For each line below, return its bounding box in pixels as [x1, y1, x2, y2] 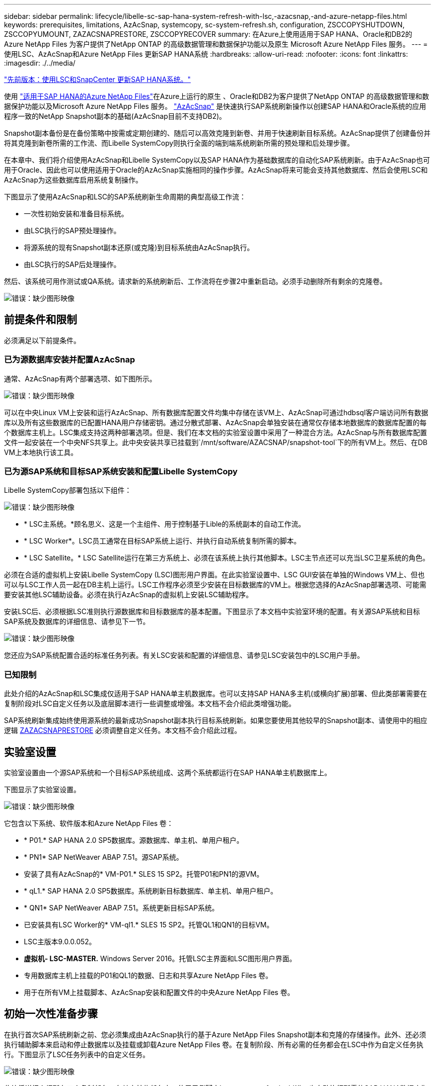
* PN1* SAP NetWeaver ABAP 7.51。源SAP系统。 [24, 852, 183, 861]
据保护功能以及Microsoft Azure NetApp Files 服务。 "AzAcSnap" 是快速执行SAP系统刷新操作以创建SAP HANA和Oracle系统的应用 [4, 102, 427, 110]
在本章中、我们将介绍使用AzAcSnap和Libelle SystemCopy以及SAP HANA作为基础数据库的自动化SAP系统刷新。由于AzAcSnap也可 [4, 156, 430, 164]
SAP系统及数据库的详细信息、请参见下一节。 [4, 617, 150, 626]
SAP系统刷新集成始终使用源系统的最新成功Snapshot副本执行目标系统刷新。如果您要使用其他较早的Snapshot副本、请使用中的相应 [4, 716, 428, 725]
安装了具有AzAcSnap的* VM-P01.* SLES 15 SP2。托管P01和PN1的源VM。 [24, 869, 264, 878]
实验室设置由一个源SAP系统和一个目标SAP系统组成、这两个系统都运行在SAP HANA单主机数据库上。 [4, 768, 331, 777]
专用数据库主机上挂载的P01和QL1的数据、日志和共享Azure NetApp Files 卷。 [24, 971, 273, 980]
